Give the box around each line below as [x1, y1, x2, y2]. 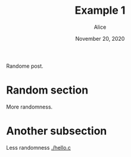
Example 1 [74, 4, 126, 17]
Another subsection [6, 124, 107, 138]
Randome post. [6, 62, 43, 70]
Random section [6, 83, 89, 97]
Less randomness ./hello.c [6, 144, 71, 151]
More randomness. [6, 103, 53, 110]
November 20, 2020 [75, 35, 125, 42]
